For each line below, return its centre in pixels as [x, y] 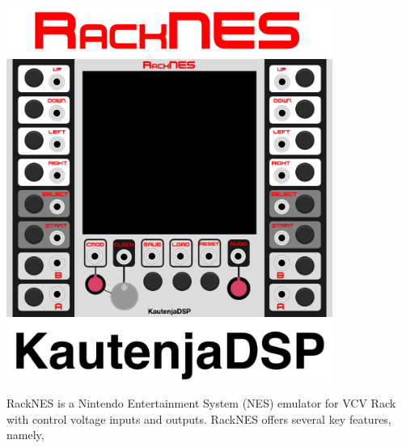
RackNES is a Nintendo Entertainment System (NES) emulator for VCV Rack [201, 403]
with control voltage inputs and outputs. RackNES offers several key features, [199, 418]
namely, [25, 435]
